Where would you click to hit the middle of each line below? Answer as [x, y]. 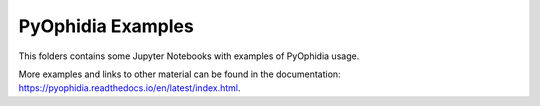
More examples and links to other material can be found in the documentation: [179, 74]
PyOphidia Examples [106, 26]
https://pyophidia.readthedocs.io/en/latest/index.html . [129, 88]
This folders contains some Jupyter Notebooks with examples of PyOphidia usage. [189, 56]
